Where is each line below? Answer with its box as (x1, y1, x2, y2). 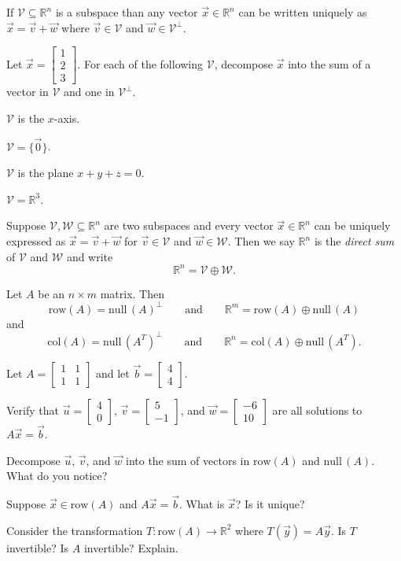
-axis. (53, 109, 80, 126)
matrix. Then (100, 285, 165, 301)
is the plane (17, 164, 74, 181)
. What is (179, 496, 225, 512)
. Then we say (227, 233, 295, 249)
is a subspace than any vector (55, 4, 198, 20)
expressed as (6, 233, 66, 249)
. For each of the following (77, 55, 204, 72)
